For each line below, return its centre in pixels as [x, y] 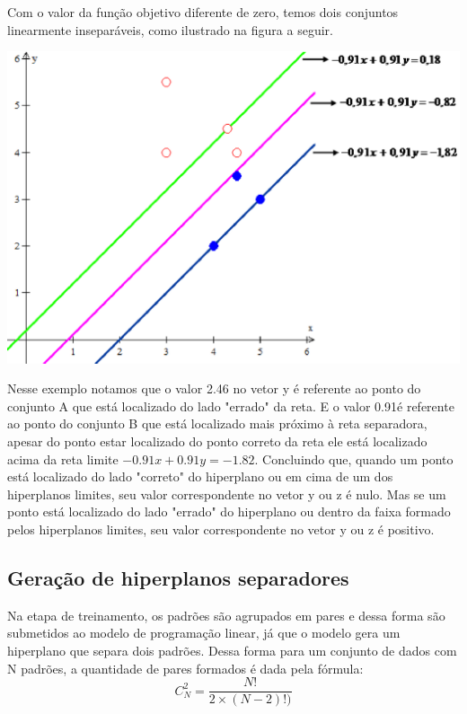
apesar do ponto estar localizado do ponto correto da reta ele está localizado [217, 441]
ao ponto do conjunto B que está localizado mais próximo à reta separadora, [217, 423]
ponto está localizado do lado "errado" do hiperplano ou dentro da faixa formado [229, 511]
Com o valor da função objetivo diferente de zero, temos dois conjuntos [203, 12]
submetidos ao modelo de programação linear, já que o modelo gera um [204, 633]
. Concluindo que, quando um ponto [354, 458]
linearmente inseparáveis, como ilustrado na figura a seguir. [170, 29]
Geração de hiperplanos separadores [178, 577]
